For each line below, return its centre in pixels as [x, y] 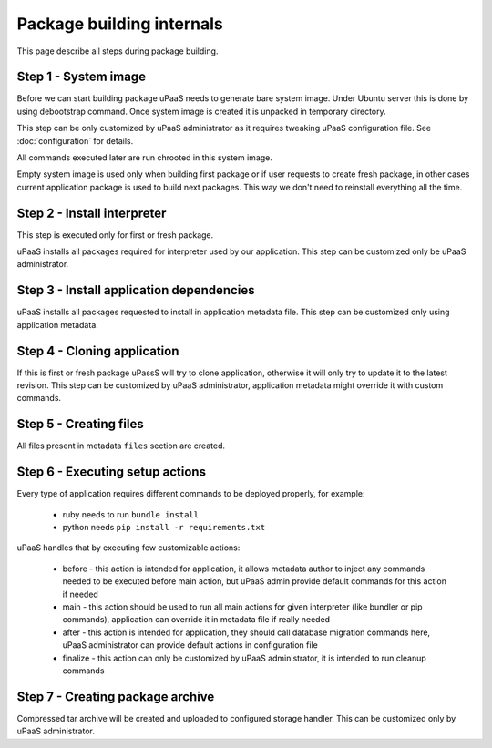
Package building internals [120, 24]
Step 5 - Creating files [81, 424]
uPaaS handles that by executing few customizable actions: [128, 548]
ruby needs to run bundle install [131, 514]
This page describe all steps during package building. [118, 51]
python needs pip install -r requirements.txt [164, 528]
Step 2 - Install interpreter [92, 213]
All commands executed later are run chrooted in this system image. [145, 158]
